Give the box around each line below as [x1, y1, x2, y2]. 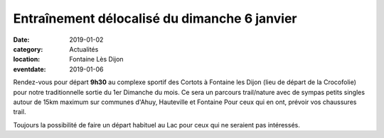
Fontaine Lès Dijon [69, 55, 124, 64]
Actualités [69, 45, 99, 53]
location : [13, 55, 41, 64]
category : [13, 45, 43, 53]
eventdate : [13, 64, 46, 74]
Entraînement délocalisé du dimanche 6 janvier [13, 11, 297, 26]
